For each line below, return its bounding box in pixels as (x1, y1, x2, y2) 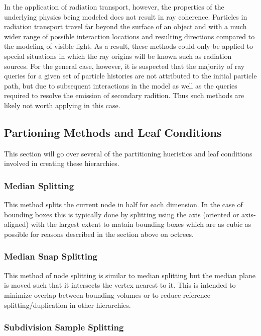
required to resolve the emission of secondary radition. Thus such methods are (4, 90, 244, 101)
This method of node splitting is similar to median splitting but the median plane (4, 270, 255, 280)
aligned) (4, 219, 29, 229)
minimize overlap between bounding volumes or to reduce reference (4, 289, 210, 300)
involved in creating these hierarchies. (4, 158, 119, 169)
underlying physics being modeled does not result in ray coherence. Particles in (4, 11, 247, 22)
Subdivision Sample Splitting (4, 321, 124, 333)
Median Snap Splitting (4, 250, 97, 263)
